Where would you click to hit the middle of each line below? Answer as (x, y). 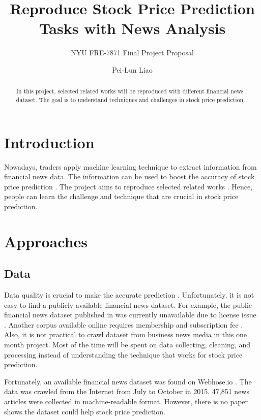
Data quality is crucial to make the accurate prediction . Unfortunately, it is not (129, 295)
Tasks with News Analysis (132, 28)
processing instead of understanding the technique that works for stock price (123, 354)
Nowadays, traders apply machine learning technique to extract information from (130, 166)
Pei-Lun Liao (132, 69)
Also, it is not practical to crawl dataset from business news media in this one (126, 334)
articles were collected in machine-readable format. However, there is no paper (126, 401)
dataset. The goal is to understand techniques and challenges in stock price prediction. (130, 99)
